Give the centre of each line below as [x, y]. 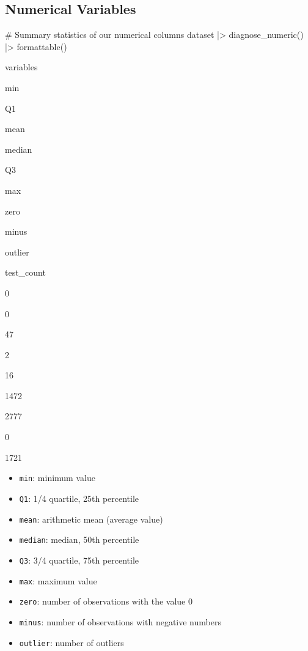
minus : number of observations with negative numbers [120, 621]
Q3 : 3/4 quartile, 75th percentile [79, 560]
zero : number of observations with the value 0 [106, 601]
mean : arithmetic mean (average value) [91, 519]
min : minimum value [57, 478]
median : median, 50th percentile [79, 539]
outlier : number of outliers [71, 642]
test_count [25, 272]
